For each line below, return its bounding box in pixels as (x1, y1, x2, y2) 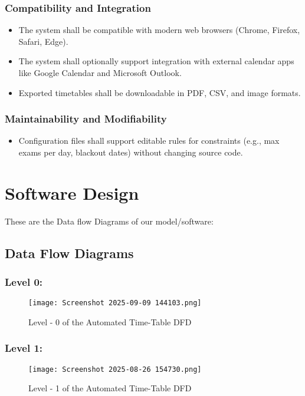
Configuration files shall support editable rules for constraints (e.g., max (18, 134, 280, 147)
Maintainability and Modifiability (5, 111, 167, 126)
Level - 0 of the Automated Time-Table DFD (28, 315, 192, 328)
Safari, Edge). (18, 35, 68, 47)
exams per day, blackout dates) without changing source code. (18, 146, 243, 158)
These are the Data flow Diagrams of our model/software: (5, 214, 214, 227)
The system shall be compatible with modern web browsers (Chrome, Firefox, (18, 24, 300, 36)
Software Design (5, 180, 139, 204)
